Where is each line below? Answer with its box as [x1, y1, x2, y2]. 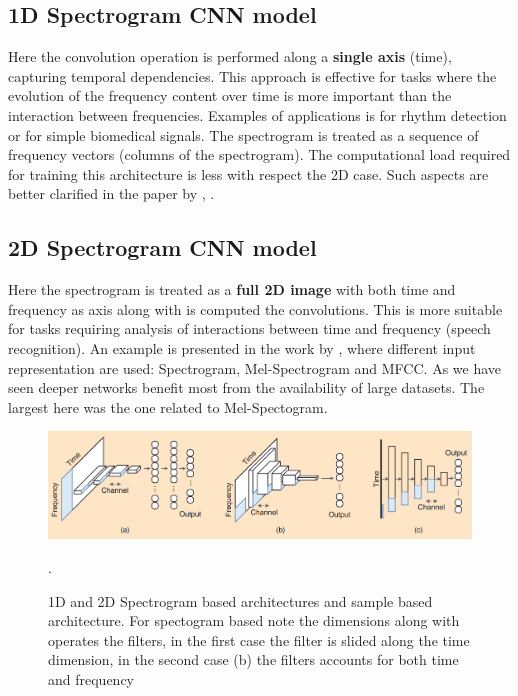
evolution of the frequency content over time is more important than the [8, 85, 452, 106]
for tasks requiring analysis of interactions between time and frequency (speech [8, 318, 491, 339]
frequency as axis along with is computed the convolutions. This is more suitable [8, 298, 503, 319]
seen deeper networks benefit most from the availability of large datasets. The [8, 377, 485, 398]
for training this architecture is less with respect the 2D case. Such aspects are [8, 163, 489, 184]
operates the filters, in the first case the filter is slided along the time [48, 629, 470, 650]
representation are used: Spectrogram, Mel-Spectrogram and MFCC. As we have [8, 357, 502, 378]
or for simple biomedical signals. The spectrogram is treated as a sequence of [8, 124, 479, 145]
